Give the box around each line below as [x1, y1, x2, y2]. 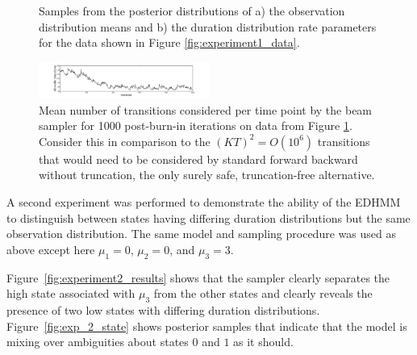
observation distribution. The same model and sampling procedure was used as [6, 225, 396, 242]
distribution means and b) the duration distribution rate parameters [39, 18, 377, 35]
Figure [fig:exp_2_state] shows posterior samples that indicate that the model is [6, 317, 407, 334]
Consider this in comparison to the [39, 132, 211, 149]
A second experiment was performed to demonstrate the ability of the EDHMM [6, 194, 401, 211]
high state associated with [6, 285, 136, 302]
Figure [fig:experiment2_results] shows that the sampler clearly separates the [6, 269, 390, 286]
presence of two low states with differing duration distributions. [6, 302, 320, 319]
